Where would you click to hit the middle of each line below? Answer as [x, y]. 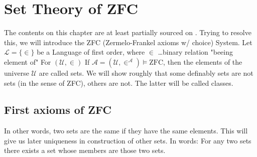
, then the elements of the [203, 61]
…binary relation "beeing [195, 52]
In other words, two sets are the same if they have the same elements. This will [126, 131]
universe [17, 72]
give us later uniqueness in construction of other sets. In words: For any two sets [128, 140]
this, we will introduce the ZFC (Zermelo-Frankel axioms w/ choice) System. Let [128, 42]
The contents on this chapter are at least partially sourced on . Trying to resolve [128, 32]
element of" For [28, 61]
